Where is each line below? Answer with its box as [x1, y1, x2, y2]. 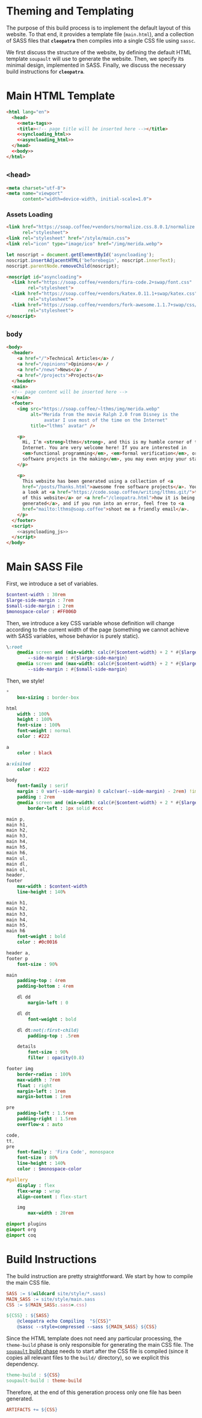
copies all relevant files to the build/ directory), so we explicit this [6, 1354, 170, 1361]
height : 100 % [17, 716, 52, 723]
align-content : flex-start [17, 1194, 87, 1200]
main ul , [6, 855, 28, 862]
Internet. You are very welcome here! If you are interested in [22, 445, 187, 451]
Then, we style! [6, 677, 44, 684]
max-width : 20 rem [28, 1210, 74, 1216]
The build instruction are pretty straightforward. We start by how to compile [6, 1272, 194, 1279]
